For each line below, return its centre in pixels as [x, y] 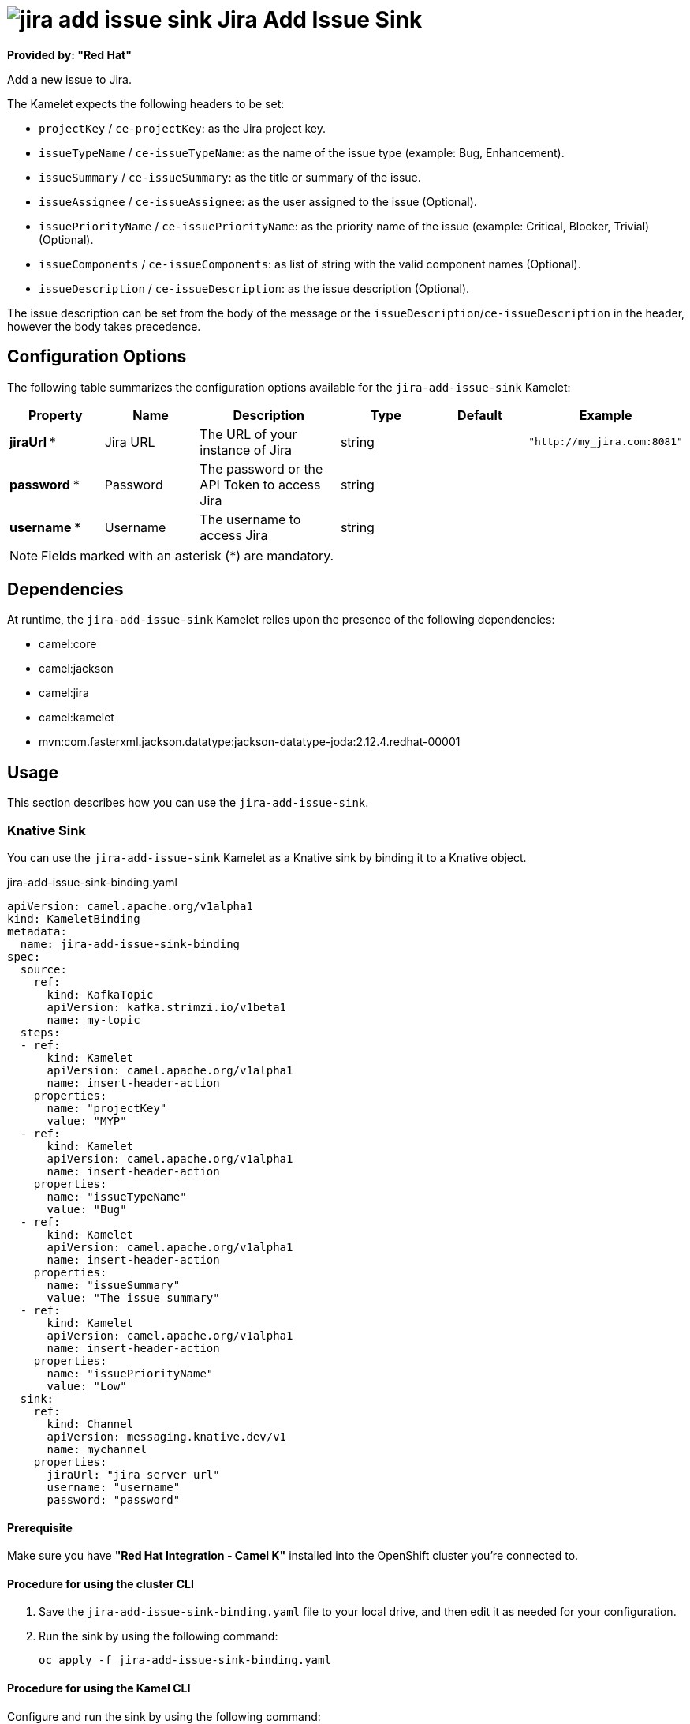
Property [56, 415]
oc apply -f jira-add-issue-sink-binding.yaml [185, 1660]
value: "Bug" [87, 1210]
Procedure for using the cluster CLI [101, 1583]
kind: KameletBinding [74, 919]
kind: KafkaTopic [100, 995]
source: [43, 970]
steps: [40, 1033]
